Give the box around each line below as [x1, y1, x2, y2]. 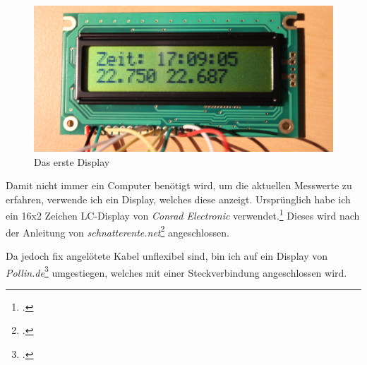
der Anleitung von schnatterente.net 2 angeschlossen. [6, 222, 229, 239]
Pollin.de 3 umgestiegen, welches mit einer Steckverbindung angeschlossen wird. [6, 263, 347, 280]
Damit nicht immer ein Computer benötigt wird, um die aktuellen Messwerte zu [6, 178, 352, 193]
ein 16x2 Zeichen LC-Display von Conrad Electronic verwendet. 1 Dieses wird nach [6, 206, 360, 223]
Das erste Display [34, 154, 110, 169]
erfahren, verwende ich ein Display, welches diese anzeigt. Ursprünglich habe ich [6, 191, 351, 206]
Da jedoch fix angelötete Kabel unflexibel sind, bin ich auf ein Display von [6, 248, 327, 263]
